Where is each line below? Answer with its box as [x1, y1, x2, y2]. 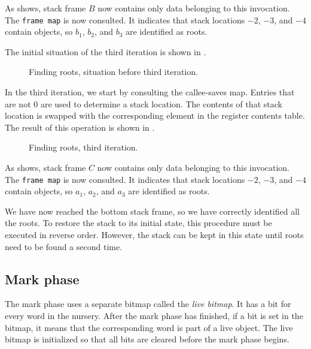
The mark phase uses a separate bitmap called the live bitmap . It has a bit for [5, 297, 291, 310]
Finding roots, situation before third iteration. [29, 65, 198, 78]
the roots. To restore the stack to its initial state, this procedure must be [5, 216, 272, 229]
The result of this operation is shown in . [5, 121, 155, 133]
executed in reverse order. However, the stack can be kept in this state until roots [5, 228, 304, 241]
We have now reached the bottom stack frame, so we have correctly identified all [5, 204, 300, 217]
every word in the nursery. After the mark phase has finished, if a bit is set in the [5, 309, 303, 322]
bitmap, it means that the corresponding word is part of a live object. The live [5, 321, 293, 333]
